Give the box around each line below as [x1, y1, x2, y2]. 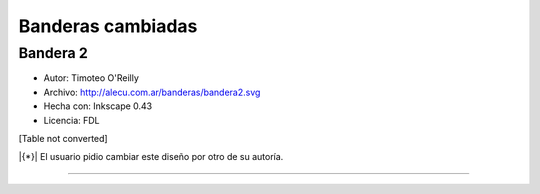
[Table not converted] [18, 132, 109, 144]
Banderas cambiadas [18, 15, 198, 37]
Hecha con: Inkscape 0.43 [43, 100, 153, 112]
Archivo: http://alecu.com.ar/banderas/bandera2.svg [43, 86, 261, 98]
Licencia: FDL [43, 114, 100, 126]
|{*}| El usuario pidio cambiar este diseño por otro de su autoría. [18, 151, 284, 163]
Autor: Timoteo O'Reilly [43, 72, 140, 84]
